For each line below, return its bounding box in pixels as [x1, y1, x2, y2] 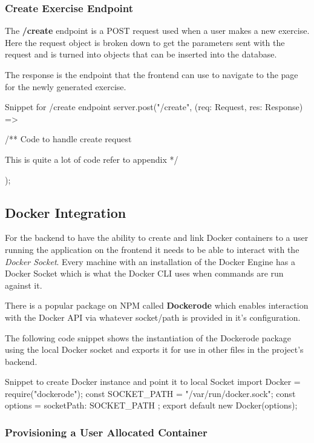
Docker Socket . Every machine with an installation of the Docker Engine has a [5, 255, 295, 267]
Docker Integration [5, 203, 126, 221]
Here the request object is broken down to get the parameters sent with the [5, 36, 285, 48]
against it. [5, 278, 42, 291]
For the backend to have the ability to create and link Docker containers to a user [5, 231, 309, 244]
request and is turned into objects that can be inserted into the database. [5, 48, 277, 61]
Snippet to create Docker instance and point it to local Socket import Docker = [5, 375, 301, 388]
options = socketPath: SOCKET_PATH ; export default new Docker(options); [5, 399, 298, 412]
